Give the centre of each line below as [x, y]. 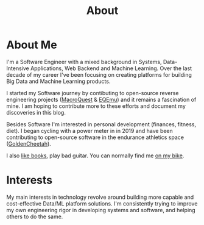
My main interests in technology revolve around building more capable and [100, 197]
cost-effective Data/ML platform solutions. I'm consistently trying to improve [102, 203]
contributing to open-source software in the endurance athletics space [95, 137]
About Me [32, 45]
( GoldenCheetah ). [29, 143]
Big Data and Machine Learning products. [58, 81]
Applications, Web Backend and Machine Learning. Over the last [111, 68]
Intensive [18, 68]
